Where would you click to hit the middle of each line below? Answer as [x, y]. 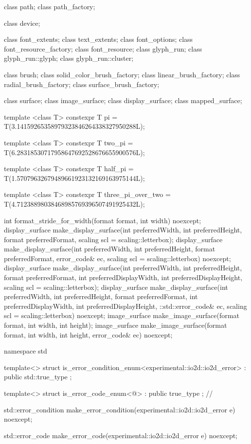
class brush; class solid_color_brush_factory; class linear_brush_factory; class [122, 74]
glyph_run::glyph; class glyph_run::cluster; [69, 58]
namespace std [26, 351]
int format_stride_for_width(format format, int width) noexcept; [103, 220]
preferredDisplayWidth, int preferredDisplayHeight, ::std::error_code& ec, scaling [125, 306]
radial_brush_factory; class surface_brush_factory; [82, 84]
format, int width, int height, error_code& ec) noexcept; [88, 334]
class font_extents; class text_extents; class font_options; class [99, 39]
